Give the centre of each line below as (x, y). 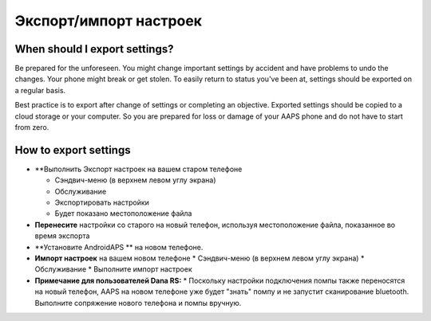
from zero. (32, 127)
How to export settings (73, 150)
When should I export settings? (94, 49)
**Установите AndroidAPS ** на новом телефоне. (119, 247)
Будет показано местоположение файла (123, 213)
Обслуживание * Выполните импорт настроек (114, 269)
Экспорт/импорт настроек (109, 21)
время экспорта (62, 236)
